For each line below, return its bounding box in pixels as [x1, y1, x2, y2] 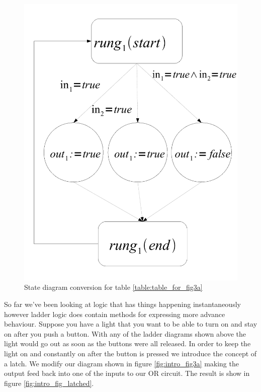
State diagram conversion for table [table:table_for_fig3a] [24, 282, 203, 292]
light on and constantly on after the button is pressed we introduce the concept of [4, 348, 257, 359]
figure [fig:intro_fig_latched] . [4, 377, 94, 388]
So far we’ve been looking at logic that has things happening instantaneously [4, 299, 241, 309]
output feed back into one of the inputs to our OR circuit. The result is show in [4, 368, 250, 378]
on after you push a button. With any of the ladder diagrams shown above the [4, 328, 246, 339]
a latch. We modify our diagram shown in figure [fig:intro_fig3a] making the [4, 358, 239, 368]
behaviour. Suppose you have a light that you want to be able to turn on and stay [4, 319, 257, 329]
